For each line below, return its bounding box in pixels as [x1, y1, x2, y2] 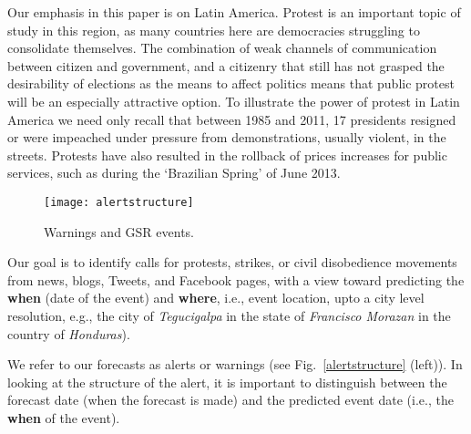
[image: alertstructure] [44, 195, 194, 209]
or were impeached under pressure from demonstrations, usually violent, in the [7, 128, 446, 147]
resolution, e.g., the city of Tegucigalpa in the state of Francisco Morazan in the [7, 305, 451, 325]
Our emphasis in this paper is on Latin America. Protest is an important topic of [7, 3, 461, 21]
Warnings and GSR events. [44, 222, 195, 241]
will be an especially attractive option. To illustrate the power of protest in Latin [7, 91, 460, 110]
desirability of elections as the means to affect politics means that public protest [7, 74, 455, 93]
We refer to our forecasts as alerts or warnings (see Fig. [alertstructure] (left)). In [7, 355, 463, 374]
